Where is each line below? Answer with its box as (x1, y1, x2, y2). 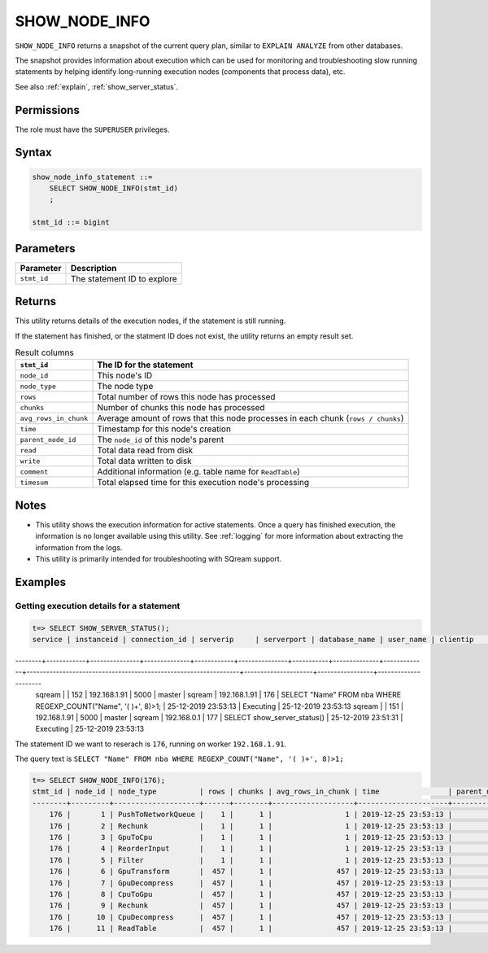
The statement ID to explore (70, 273, 177, 284)
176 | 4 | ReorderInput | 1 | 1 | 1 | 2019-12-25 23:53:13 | (49, 844, 453, 854)
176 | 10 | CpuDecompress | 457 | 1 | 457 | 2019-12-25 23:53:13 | (49, 912, 453, 921)
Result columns (15, 347, 75, 358)
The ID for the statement (97, 359, 194, 370)
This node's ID (97, 370, 153, 382)
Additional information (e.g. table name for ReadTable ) (97, 466, 301, 478)
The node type (97, 381, 154, 392)
